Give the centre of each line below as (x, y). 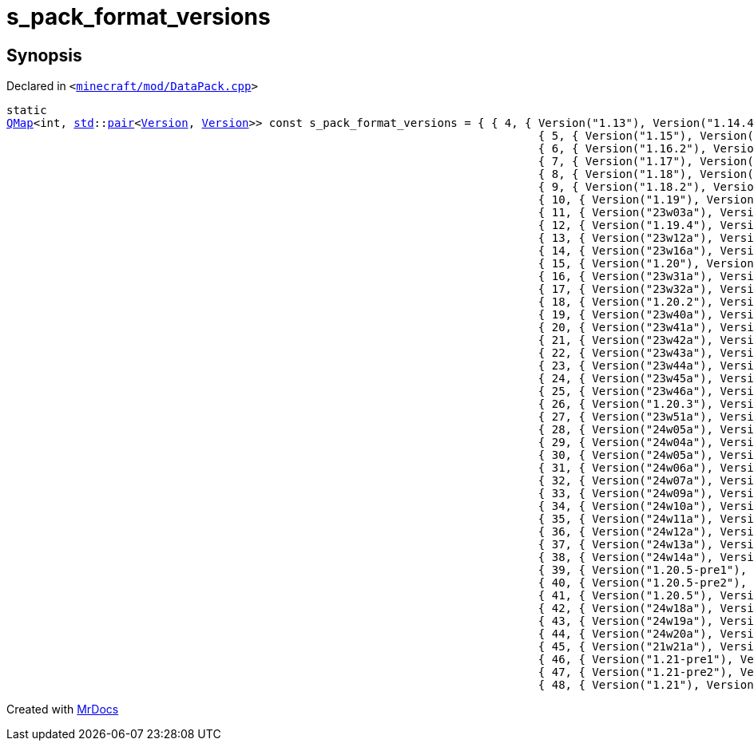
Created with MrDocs (63, 709)
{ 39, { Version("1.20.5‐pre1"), (643, 570)
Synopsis (44, 55)
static (27, 111)
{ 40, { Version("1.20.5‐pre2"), (643, 583)
